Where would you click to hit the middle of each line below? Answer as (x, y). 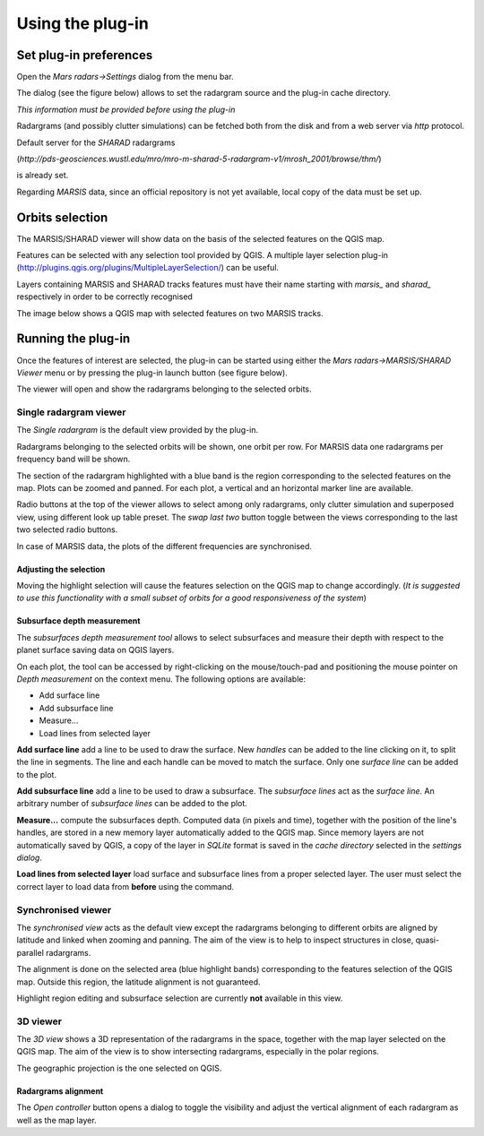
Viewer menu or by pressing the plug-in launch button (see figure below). (152, 373)
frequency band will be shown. (73, 459)
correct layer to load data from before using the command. (125, 886)
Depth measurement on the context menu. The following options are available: (161, 679)
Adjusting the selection (61, 569)
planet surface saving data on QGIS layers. (95, 650)
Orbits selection (62, 217)
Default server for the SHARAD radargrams (96, 142)
